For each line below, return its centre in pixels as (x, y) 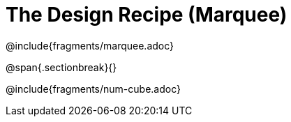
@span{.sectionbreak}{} (61, 67)
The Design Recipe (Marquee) (147, 15)
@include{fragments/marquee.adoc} (90, 45)
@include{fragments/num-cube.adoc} (93, 89)
